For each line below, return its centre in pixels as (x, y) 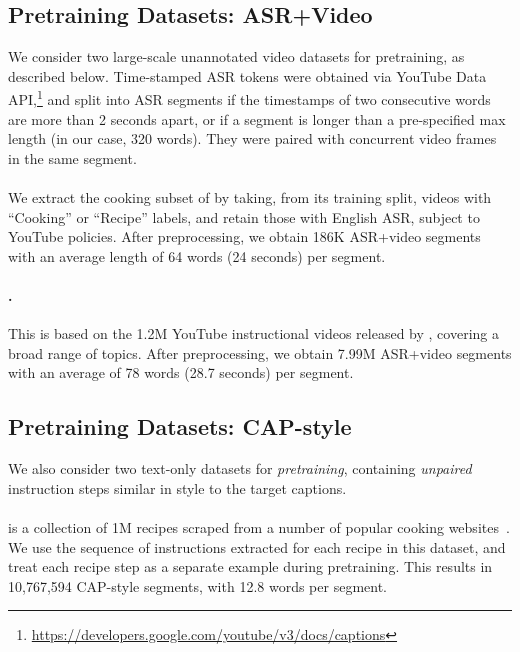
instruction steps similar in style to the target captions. (177, 487)
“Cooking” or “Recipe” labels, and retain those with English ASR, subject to (244, 216)
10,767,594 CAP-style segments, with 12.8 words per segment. (197, 585)
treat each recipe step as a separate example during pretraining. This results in (250, 566)
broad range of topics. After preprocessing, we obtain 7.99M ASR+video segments (260, 352)
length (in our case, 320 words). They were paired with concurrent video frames (252, 138)
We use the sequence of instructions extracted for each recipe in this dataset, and (257, 546)
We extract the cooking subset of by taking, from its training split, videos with (250, 197)
